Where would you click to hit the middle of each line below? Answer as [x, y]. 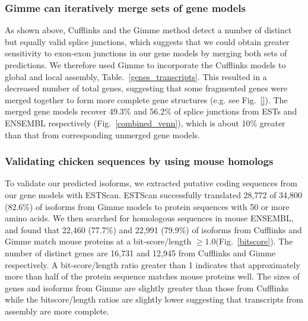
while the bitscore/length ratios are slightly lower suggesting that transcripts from [154, 299]
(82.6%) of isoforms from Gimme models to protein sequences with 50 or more [147, 206]
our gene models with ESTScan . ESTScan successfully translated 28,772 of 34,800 [153, 194]
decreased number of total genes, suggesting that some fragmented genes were [146, 88]
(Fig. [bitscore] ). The [254, 241]
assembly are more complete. [57, 311]
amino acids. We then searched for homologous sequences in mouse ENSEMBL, [149, 218]
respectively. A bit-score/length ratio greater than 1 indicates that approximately [153, 264]
